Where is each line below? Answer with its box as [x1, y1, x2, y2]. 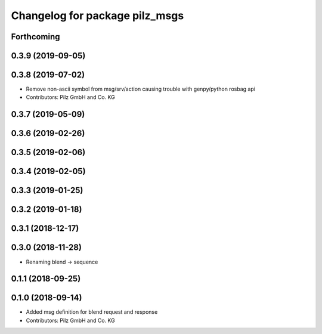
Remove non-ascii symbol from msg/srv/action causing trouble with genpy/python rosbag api [26, 85, 256, 92]
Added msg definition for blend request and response [26, 308, 158, 316]
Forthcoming [11, 32, 60, 42]
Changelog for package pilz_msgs [11, 9, 184, 22]
